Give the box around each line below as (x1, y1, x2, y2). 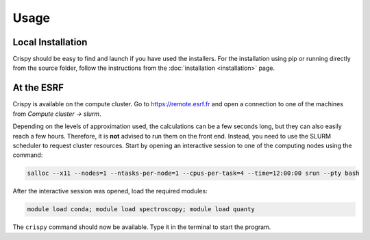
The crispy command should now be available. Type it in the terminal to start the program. (12, 223, 271, 231)
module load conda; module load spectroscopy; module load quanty (27, 206, 255, 213)
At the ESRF (12, 82, 64, 94)
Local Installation (12, 36, 88, 48)
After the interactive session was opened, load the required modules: (12, 187, 208, 195)
